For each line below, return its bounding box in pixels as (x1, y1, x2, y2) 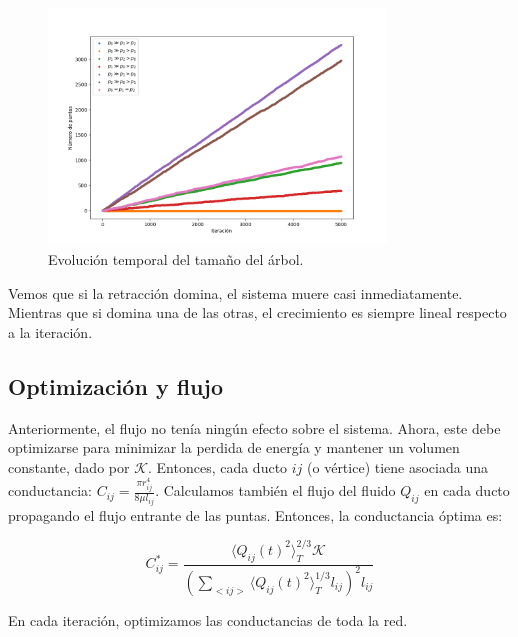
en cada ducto (424, 480, 510, 501)
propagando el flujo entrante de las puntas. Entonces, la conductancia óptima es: (8, 504, 503, 525)
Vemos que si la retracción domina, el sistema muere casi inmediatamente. (8, 282, 463, 303)
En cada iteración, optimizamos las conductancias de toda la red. (8, 609, 408, 630)
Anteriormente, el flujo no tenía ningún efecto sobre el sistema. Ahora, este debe (8, 417, 501, 438)
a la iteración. (8, 321, 93, 342)
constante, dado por (8, 456, 130, 477)
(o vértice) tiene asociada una (307, 456, 488, 477)
